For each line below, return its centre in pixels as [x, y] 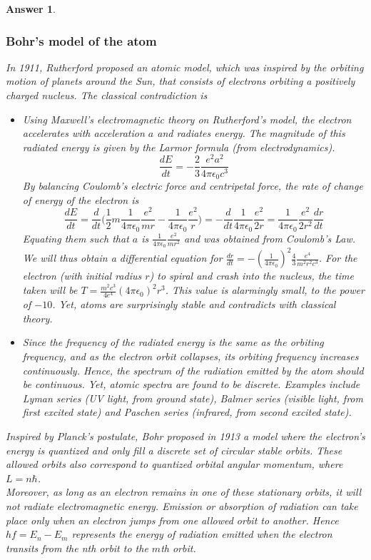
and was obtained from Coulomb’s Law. [270, 238]
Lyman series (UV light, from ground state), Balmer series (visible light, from [193, 398]
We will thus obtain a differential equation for [122, 258]
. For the [338, 258]
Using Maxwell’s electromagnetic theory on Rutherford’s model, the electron [187, 119]
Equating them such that [76, 238]
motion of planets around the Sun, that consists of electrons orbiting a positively [181, 81]
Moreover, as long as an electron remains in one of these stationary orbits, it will [184, 492]
